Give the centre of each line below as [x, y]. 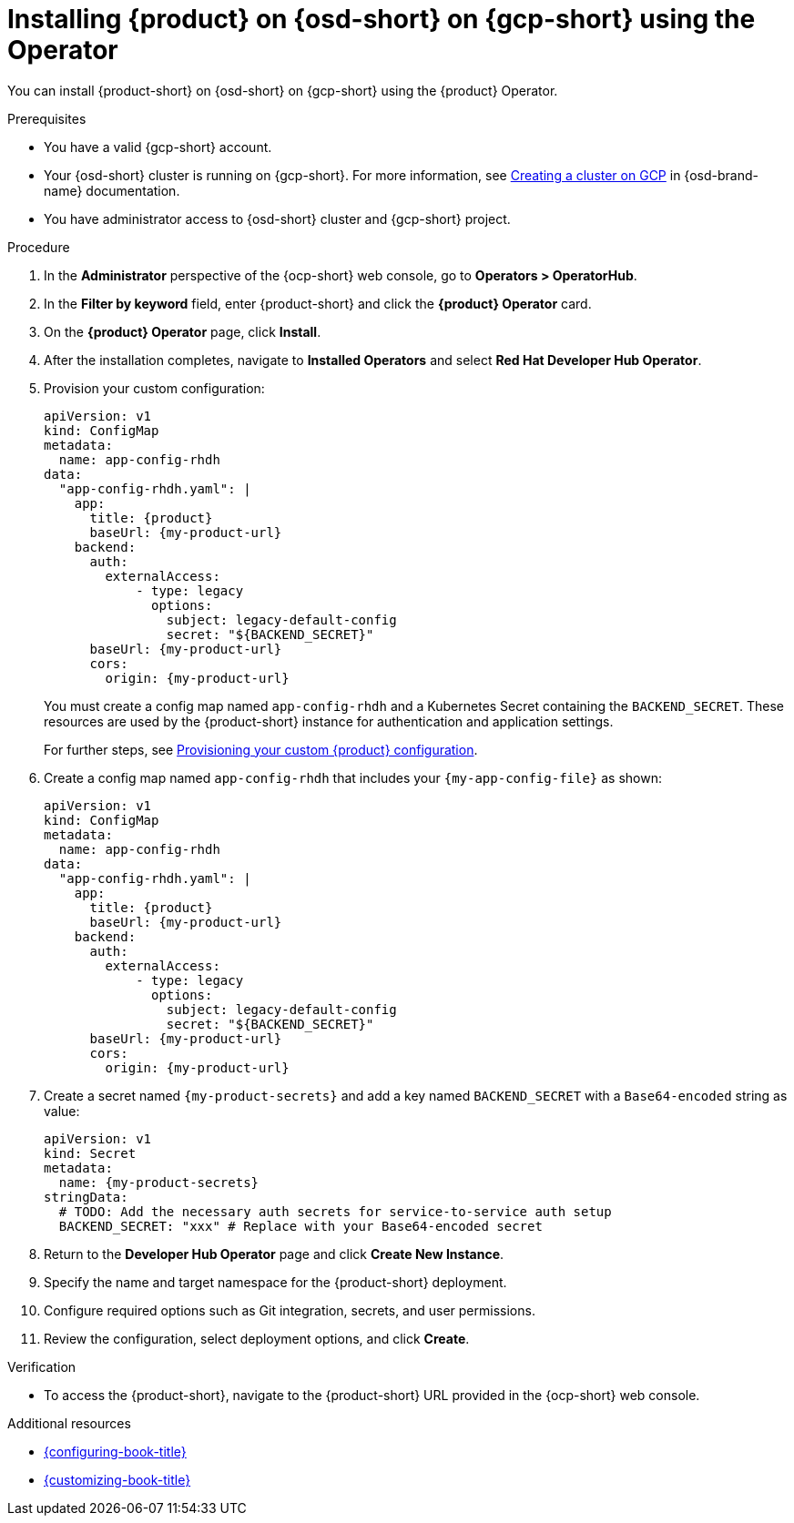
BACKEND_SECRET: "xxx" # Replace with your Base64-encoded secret [300, 1226]
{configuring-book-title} [115, 1451]
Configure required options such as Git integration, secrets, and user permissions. [290, 1310]
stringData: [86, 1197]
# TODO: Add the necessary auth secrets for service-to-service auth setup [335, 1211]
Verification [42, 1366]
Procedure [39, 247]
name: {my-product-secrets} [159, 1182]
